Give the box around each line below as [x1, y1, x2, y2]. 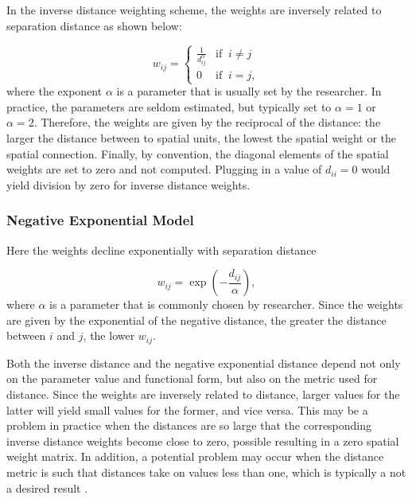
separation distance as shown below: [6, 17, 182, 33]
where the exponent [6, 83, 103, 99]
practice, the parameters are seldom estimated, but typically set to [6, 98, 332, 115]
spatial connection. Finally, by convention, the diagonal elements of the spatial [6, 145, 389, 162]
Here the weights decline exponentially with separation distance [6, 241, 317, 258]
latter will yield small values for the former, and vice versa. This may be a [6, 401, 368, 418]
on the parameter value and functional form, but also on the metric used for [6, 370, 378, 387]
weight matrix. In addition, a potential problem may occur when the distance [6, 448, 384, 465]
